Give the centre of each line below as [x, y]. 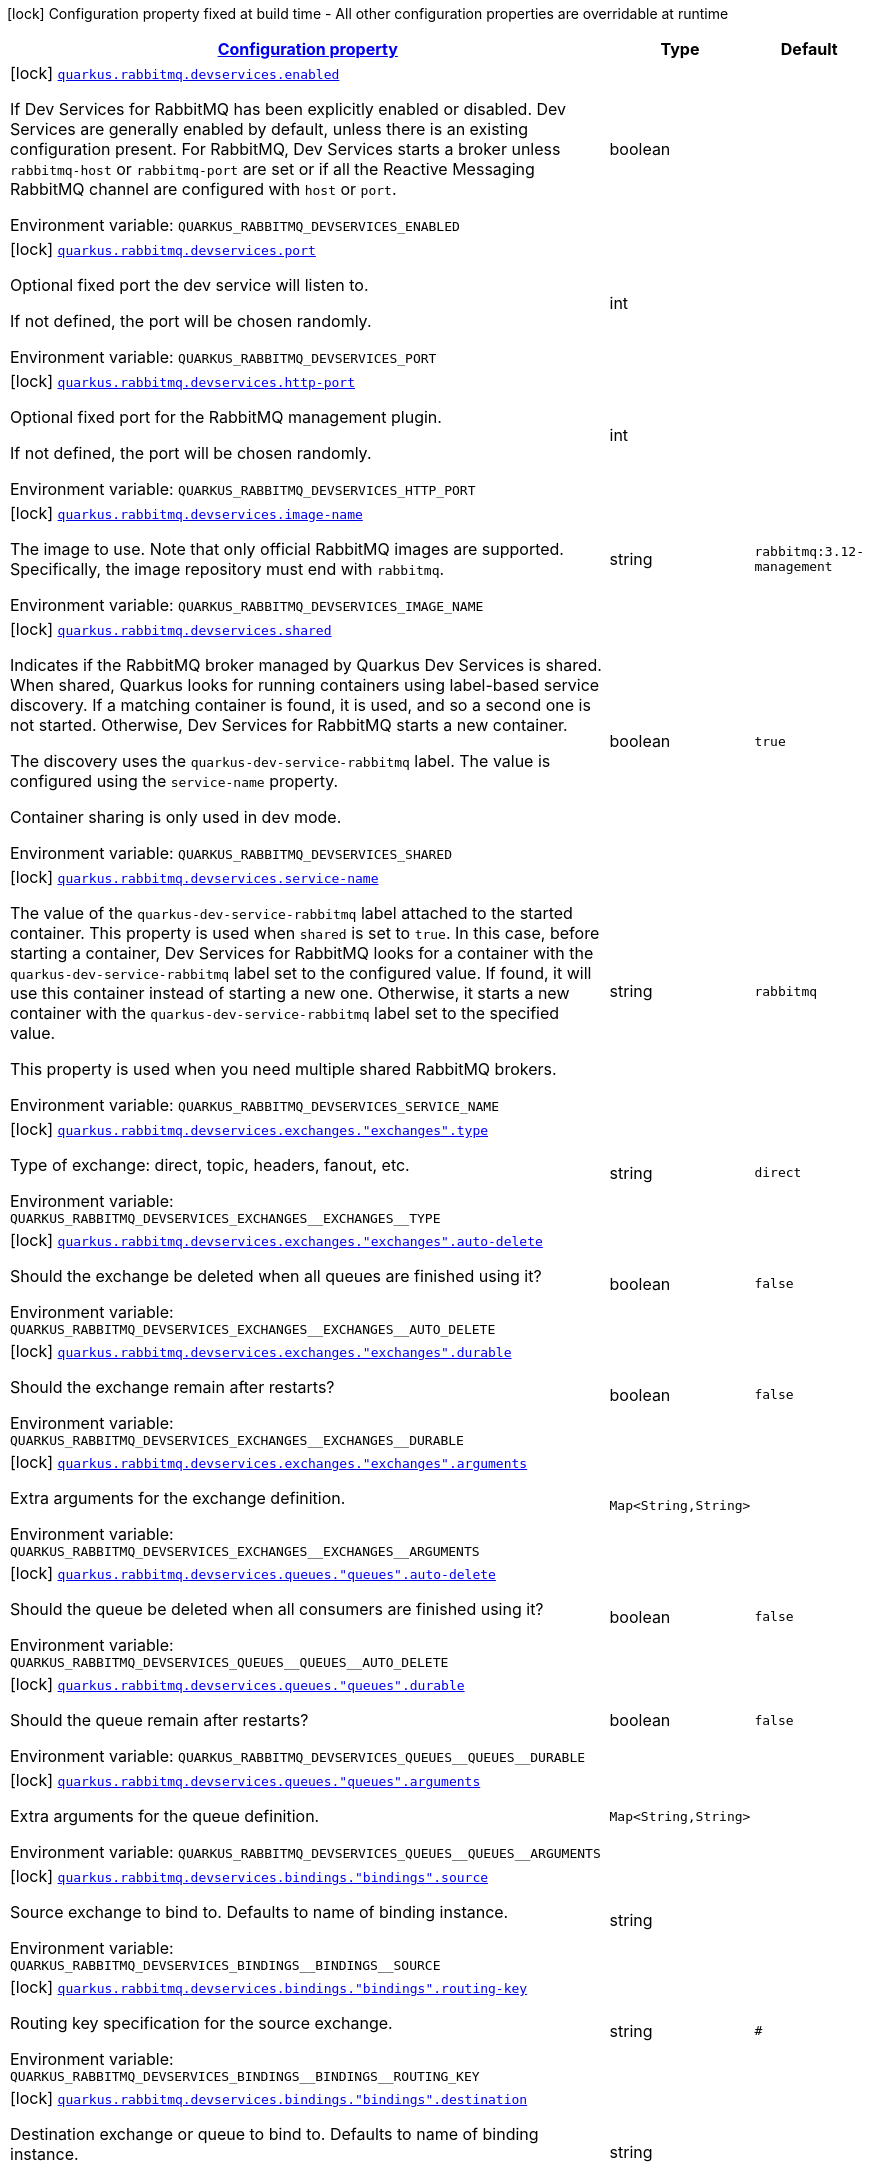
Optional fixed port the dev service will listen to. [189, 285]
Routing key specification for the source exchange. [201, 2023]
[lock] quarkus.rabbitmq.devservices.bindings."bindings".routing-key [269, 1987]
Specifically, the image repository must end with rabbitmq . [227, 569]
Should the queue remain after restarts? [159, 1720]
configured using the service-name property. [174, 781]
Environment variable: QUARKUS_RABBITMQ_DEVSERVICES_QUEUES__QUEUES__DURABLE [298, 1756]
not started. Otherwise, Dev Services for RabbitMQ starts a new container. [289, 725]
